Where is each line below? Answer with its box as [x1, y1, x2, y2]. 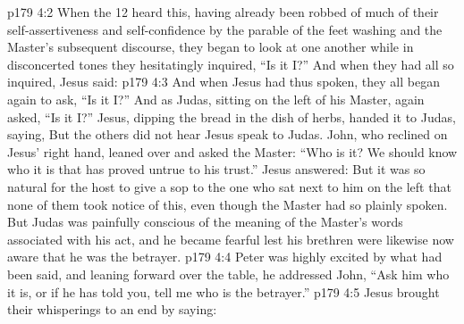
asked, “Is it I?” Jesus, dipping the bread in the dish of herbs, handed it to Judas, [7, 107, 456, 126]
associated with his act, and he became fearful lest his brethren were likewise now [7, 229, 454, 248]
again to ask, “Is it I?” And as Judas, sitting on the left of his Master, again [7, 89, 425, 108]
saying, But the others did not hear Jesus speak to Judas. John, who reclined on [7, 125, 448, 144]
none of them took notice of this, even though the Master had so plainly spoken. [7, 195, 448, 213]
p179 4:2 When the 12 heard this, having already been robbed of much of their [7, 3, 439, 21]
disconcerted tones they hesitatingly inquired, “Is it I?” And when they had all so [7, 54, 454, 73]
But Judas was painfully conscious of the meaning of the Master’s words [7, 212, 403, 231]
